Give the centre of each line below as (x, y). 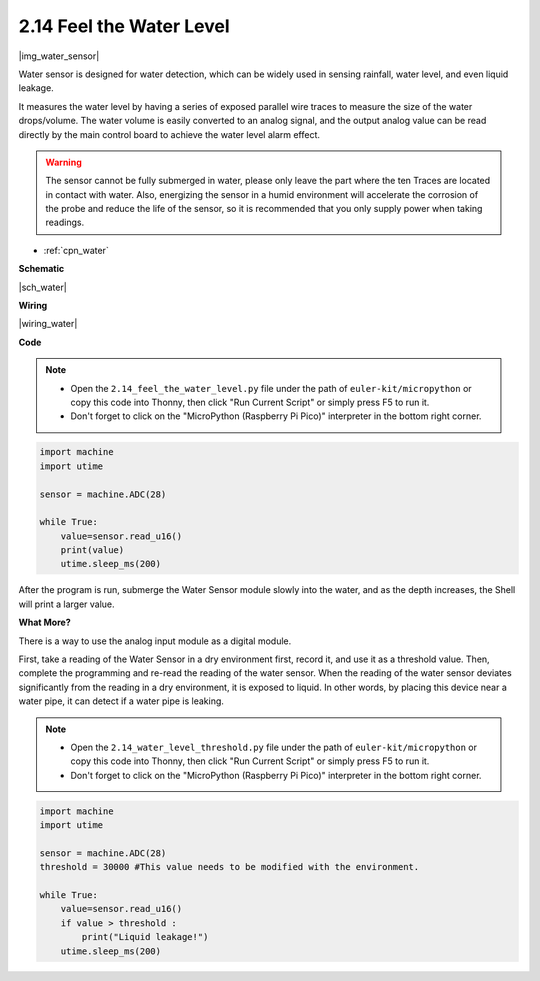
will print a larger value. (66, 604)
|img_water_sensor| (59, 56)
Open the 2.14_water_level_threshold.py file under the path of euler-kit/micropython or (274, 747)
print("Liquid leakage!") (145, 937)
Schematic (41, 269)
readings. (65, 222)
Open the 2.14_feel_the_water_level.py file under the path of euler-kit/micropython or (271, 388)
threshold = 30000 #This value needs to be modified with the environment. (229, 867)
